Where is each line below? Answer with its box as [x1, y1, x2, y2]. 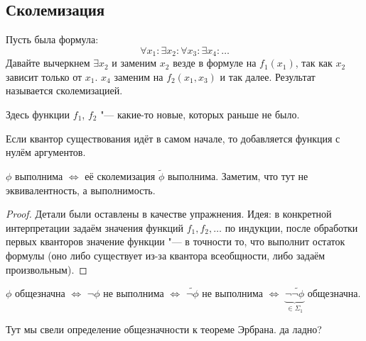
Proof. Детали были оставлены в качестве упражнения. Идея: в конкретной [6, 206, 332, 221]
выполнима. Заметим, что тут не [167, 169, 308, 184]
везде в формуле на [173, 55, 257, 70]
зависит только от [6, 69, 82, 84]
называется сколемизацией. [6, 83, 123, 98]
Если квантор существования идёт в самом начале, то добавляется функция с [6, 130, 340, 145]
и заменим [112, 55, 157, 70]
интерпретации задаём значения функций [6, 220, 183, 235]
